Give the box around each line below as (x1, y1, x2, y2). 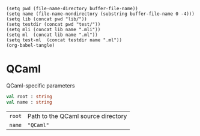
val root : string (6, 93, 52, 99)
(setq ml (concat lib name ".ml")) (6, 32, 98, 38)
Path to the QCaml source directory (27, 111, 127, 120)
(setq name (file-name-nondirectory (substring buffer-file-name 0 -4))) (6, 11, 195, 17)
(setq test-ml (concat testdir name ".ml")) (6, 37, 122, 43)
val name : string (6, 99, 52, 105)
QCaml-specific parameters (6, 81, 75, 89)
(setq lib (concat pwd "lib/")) (6, 16, 87, 22)
